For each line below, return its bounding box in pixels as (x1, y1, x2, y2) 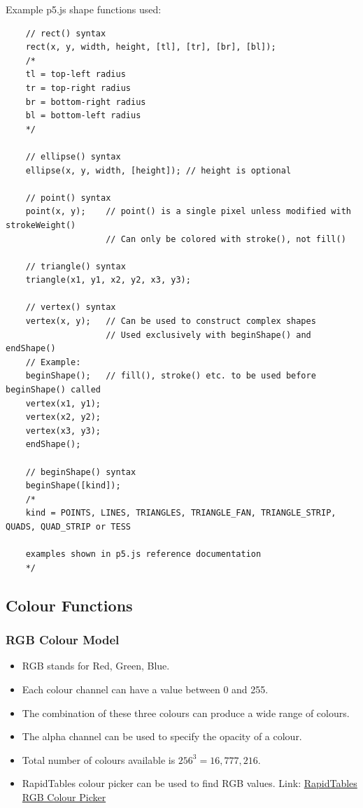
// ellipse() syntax (25, 151, 121, 162)
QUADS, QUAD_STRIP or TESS (6, 521, 131, 532)
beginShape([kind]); (25, 481, 121, 491)
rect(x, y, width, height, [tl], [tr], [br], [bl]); (25, 42, 276, 52)
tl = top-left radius (25, 69, 126, 80)
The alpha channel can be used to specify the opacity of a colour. (22, 729, 302, 744)
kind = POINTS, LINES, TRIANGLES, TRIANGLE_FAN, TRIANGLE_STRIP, (25, 508, 336, 518)
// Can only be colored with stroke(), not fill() (106, 234, 346, 244)
